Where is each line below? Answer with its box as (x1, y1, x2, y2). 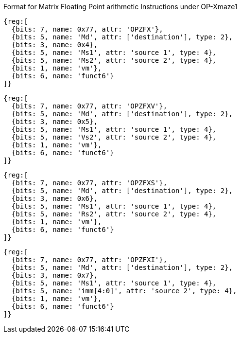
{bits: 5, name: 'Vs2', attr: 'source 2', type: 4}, (11, 133, 217, 141)
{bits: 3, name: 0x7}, (11, 271, 98, 279)
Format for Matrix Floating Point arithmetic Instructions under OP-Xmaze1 (3, 2, 238, 11)
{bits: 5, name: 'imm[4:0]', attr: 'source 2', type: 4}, (11, 287, 237, 295)
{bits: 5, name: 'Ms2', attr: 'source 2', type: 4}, (11, 56, 217, 64)
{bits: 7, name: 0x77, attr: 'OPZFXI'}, (11, 256, 168, 264)
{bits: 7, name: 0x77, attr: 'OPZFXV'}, (11, 102, 168, 110)
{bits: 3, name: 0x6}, (11, 195, 98, 202)
